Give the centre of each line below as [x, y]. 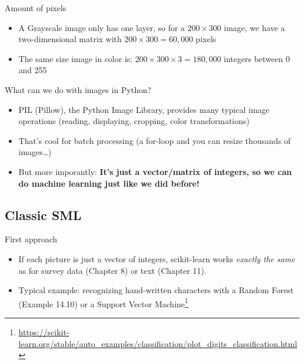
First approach [31, 239]
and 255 [33, 70]
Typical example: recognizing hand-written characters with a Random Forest [156, 290]
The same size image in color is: [75, 58]
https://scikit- [44, 332]
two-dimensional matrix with [70, 39]
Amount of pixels [36, 8]
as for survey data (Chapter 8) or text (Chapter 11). [112, 270]
